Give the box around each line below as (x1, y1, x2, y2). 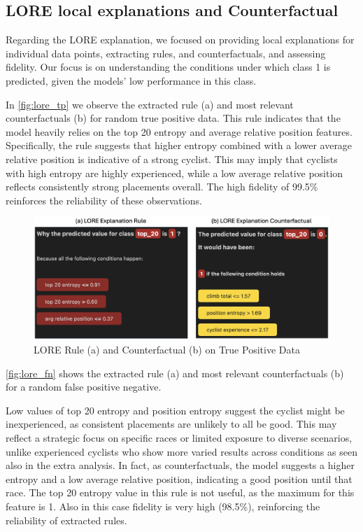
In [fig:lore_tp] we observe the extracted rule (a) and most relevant (6, 97, 294, 111)
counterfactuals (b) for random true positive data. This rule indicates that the (6, 111, 341, 125)
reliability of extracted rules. (6, 512, 127, 527)
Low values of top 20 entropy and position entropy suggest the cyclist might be (6, 402, 345, 417)
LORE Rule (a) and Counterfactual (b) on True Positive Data (34, 342, 300, 357)
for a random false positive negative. (6, 379, 162, 394)
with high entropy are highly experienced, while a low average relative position (6, 165, 343, 180)
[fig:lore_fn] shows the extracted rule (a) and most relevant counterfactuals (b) (6, 365, 344, 380)
